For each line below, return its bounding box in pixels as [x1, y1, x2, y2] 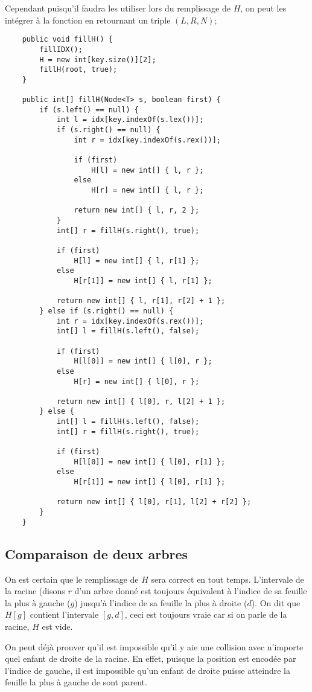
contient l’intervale [30, 608, 99, 621]
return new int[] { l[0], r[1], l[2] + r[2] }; [56, 498, 252, 507]
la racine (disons [5, 585, 65, 597]
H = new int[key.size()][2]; [39, 55, 156, 64]
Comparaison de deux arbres [5, 544, 188, 563]
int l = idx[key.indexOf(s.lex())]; [56, 115, 204, 124]
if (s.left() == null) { [39, 105, 139, 114]
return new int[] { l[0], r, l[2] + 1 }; [56, 397, 226, 406]
